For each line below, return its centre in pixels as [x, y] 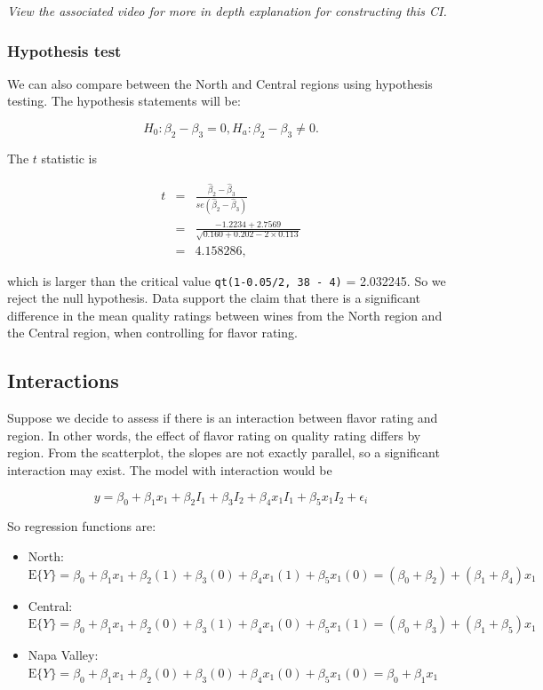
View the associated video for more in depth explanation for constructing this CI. [227, 11]
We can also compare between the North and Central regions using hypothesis [220, 83]
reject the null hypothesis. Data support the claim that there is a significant [214, 298]
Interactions [63, 381]
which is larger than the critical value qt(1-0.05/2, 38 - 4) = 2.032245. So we [227, 280]
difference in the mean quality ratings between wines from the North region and [225, 315]
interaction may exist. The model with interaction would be [170, 470]
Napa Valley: [63, 655]
